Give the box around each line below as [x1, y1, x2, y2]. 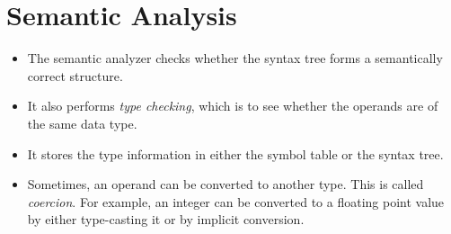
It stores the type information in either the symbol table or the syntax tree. [27, 144, 444, 163]
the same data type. [27, 113, 137, 132]
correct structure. [27, 66, 123, 85]
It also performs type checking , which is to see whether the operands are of [27, 96, 438, 115]
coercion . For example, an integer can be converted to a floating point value [27, 192, 445, 211]
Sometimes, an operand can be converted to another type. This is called [27, 175, 424, 193]
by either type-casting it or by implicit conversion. [27, 210, 305, 229]
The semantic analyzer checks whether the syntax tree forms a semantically [27, 49, 443, 67]
